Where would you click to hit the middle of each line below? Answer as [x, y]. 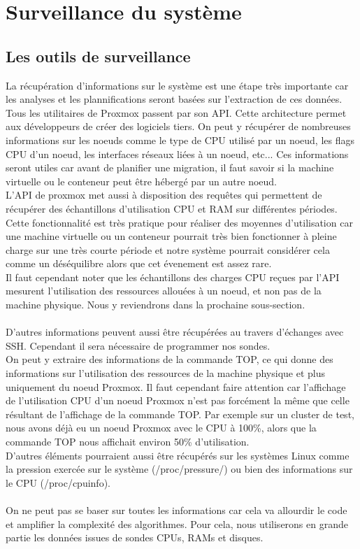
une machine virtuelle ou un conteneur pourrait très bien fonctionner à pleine [171, 236]
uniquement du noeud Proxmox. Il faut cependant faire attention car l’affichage [176, 386]
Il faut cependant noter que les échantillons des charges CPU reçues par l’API [173, 277]
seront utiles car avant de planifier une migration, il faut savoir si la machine [170, 167]
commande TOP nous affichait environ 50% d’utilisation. [128, 442]
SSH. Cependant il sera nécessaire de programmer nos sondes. [138, 345]
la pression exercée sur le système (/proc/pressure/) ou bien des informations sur [179, 469]
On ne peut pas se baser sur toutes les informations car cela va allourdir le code [177, 509]
